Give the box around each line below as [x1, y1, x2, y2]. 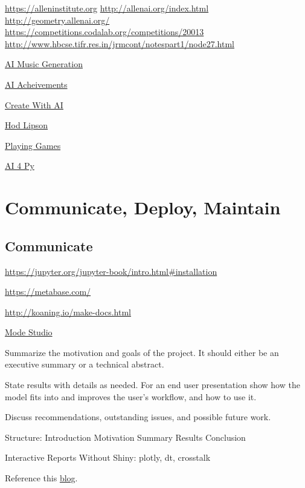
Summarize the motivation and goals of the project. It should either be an [5, 346, 279, 358]
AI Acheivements [5, 77, 68, 90]
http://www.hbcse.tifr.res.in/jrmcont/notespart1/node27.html [5, 37, 235, 50]
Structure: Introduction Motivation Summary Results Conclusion [5, 430, 246, 443]
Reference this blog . [5, 472, 78, 484]
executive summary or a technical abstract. [5, 358, 164, 371]
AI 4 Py [5, 159, 34, 172]
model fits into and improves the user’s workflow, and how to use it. [5, 390, 257, 403]
